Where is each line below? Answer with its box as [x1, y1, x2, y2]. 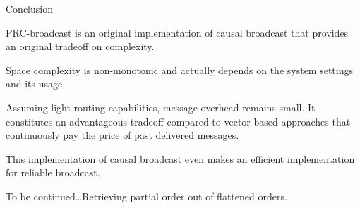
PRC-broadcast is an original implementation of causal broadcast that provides [6, 25, 349, 39]
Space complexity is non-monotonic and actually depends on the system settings [6, 62, 353, 77]
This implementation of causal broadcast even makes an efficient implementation [6, 151, 355, 166]
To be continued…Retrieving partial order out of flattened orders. [6, 188, 287, 203]
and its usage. [6, 76, 66, 91]
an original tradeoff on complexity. [6, 39, 155, 54]
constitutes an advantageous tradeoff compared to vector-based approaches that [6, 114, 351, 128]
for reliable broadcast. [6, 165, 100, 180]
